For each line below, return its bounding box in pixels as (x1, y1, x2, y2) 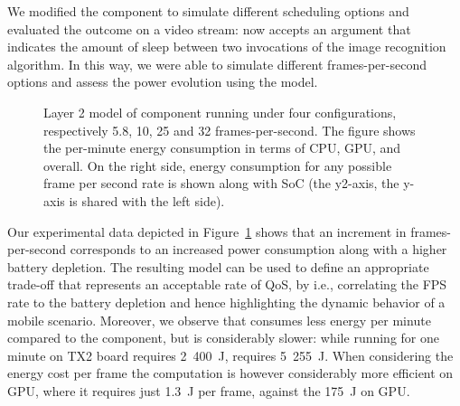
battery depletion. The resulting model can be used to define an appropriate (7, 257, 429, 276)
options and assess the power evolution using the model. (7, 72, 318, 91)
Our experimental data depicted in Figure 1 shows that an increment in (7, 222, 407, 241)
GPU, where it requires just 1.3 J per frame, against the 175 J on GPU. (7, 381, 410, 400)
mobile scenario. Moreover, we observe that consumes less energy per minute (7, 310, 431, 329)
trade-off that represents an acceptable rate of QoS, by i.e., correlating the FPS (7, 275, 447, 294)
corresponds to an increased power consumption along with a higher (70, 240, 447, 259)
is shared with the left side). (69, 191, 225, 210)
